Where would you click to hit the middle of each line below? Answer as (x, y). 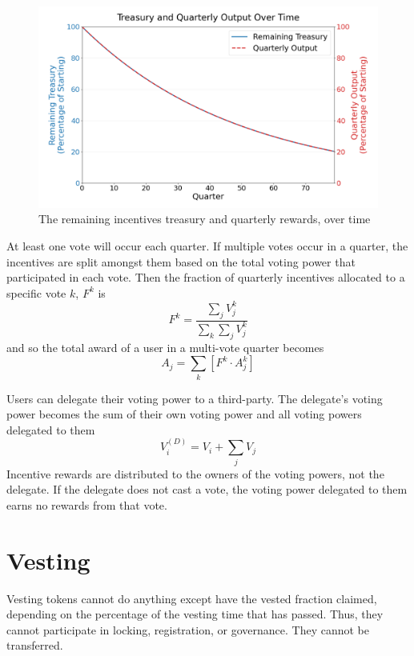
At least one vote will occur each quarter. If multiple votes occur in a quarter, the (207, 245)
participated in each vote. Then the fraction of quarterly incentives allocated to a (206, 277)
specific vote (36, 292)
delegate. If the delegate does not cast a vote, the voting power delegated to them (207, 489)
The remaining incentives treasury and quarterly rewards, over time (205, 219)
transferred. (35, 645)
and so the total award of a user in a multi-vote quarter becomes (165, 347)
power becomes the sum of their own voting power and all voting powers (184, 414)
